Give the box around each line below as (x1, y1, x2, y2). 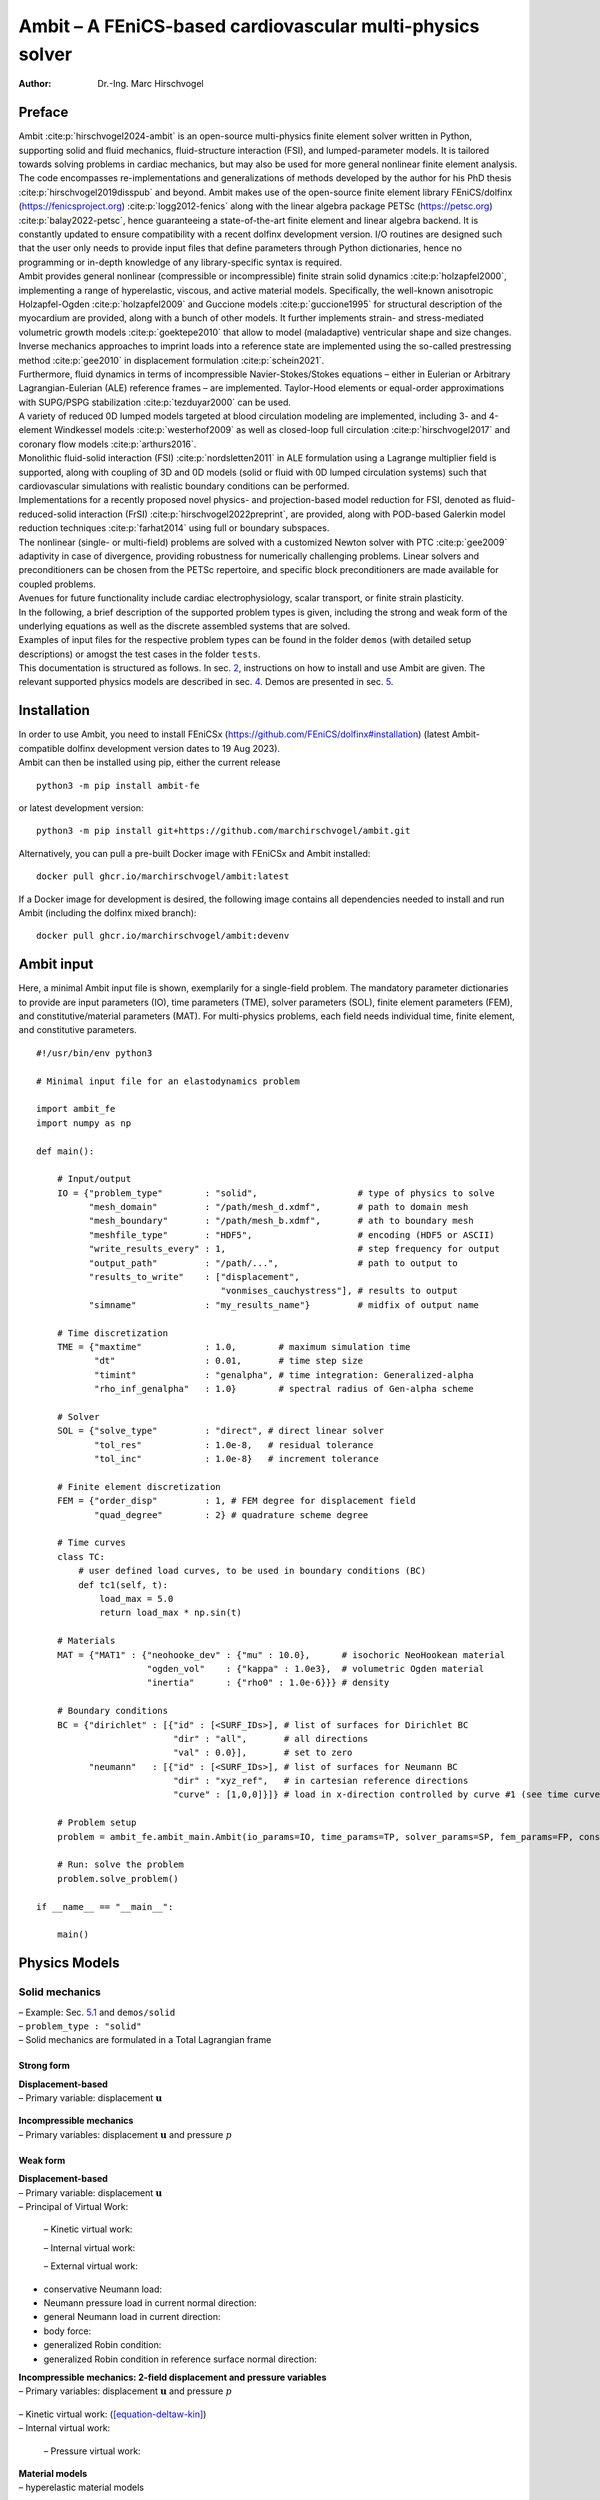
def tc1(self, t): (78, 1579, 169, 1590)
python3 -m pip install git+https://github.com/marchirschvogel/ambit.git (36, 825, 411, 837)
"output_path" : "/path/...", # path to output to (88, 1257, 459, 1269)
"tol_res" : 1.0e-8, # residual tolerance (93, 1439, 374, 1450)
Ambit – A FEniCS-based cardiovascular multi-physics (18, 15, 480, 37)
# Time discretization (56, 1327, 169, 1339)
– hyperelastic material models (18, 2481, 145, 2494)
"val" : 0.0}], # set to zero (173, 1747, 353, 1759)
